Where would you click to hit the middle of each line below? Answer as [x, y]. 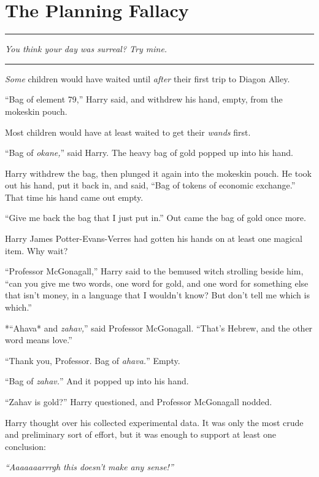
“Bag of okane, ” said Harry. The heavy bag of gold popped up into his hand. [149, 153]
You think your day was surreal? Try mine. [86, 49]
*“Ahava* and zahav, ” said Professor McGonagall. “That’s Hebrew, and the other [159, 328]
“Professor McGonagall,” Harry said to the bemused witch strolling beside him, [154, 271]
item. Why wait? [37, 250]
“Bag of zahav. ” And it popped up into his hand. [97, 381]
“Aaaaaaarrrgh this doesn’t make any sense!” [89, 467]
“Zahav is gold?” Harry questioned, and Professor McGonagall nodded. [139, 401]
